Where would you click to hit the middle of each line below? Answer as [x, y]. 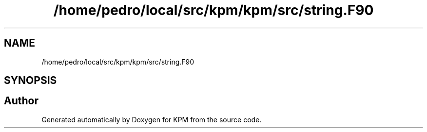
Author [21, 101]
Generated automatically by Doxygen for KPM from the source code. [152, 119]
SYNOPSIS [30, 81]
